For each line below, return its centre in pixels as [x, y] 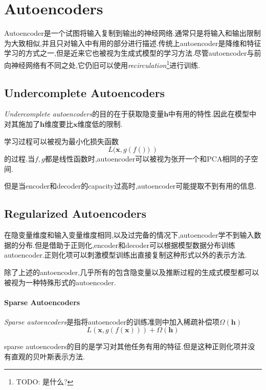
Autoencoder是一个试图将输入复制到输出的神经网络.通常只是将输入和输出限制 [132, 33]
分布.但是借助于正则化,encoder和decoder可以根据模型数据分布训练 [127, 245]
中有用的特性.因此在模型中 [212, 114]
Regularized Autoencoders [75, 213]
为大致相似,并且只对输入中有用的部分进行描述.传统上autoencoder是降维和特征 [133, 43]
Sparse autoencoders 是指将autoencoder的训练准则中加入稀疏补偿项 [112, 321]
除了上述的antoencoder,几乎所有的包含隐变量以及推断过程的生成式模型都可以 [132, 272]
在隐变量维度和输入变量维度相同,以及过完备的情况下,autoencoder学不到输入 [129, 235]
